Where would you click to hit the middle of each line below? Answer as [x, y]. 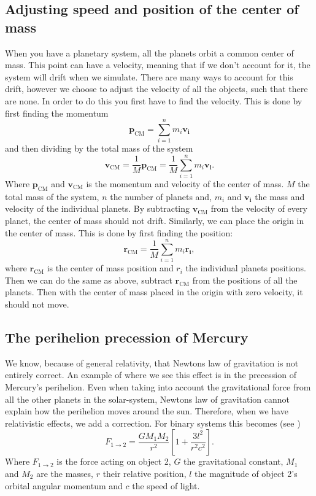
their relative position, [145, 474]
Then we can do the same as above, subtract [89, 280]
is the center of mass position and [110, 268]
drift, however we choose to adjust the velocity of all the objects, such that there [156, 89]
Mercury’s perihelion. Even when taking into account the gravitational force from [158, 387]
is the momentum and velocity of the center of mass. [185, 184]
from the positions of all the [245, 280]
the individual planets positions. [246, 268]
